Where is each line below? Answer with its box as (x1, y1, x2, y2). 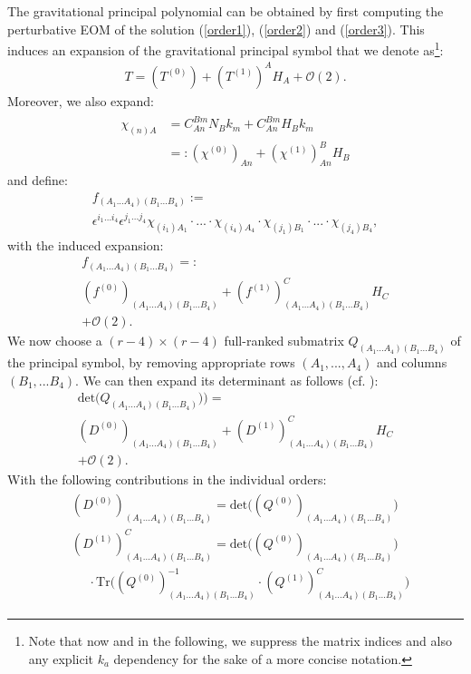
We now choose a (7, 331, 102, 350)
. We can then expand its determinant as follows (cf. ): (75, 370, 379, 389)
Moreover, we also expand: (7, 91, 154, 110)
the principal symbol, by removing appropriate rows (7, 353, 295, 372)
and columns (377, 353, 447, 372)
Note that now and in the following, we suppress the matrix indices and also (28, 631, 452, 650)
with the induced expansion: (7, 235, 164, 254)
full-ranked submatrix (224, 331, 344, 350)
